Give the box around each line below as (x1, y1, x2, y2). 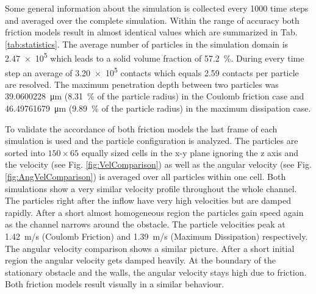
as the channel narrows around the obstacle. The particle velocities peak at (5, 218, 285, 231)
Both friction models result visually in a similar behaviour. (5, 278, 224, 290)
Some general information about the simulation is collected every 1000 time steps (5, 2, 309, 14)
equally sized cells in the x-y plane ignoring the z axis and (81, 146, 299, 159)
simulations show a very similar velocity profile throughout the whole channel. (5, 182, 297, 195)
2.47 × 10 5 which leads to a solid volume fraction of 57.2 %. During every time (5, 50, 304, 65)
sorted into (5, 146, 45, 159)
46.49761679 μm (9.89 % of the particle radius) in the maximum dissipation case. (5, 102, 311, 115)
